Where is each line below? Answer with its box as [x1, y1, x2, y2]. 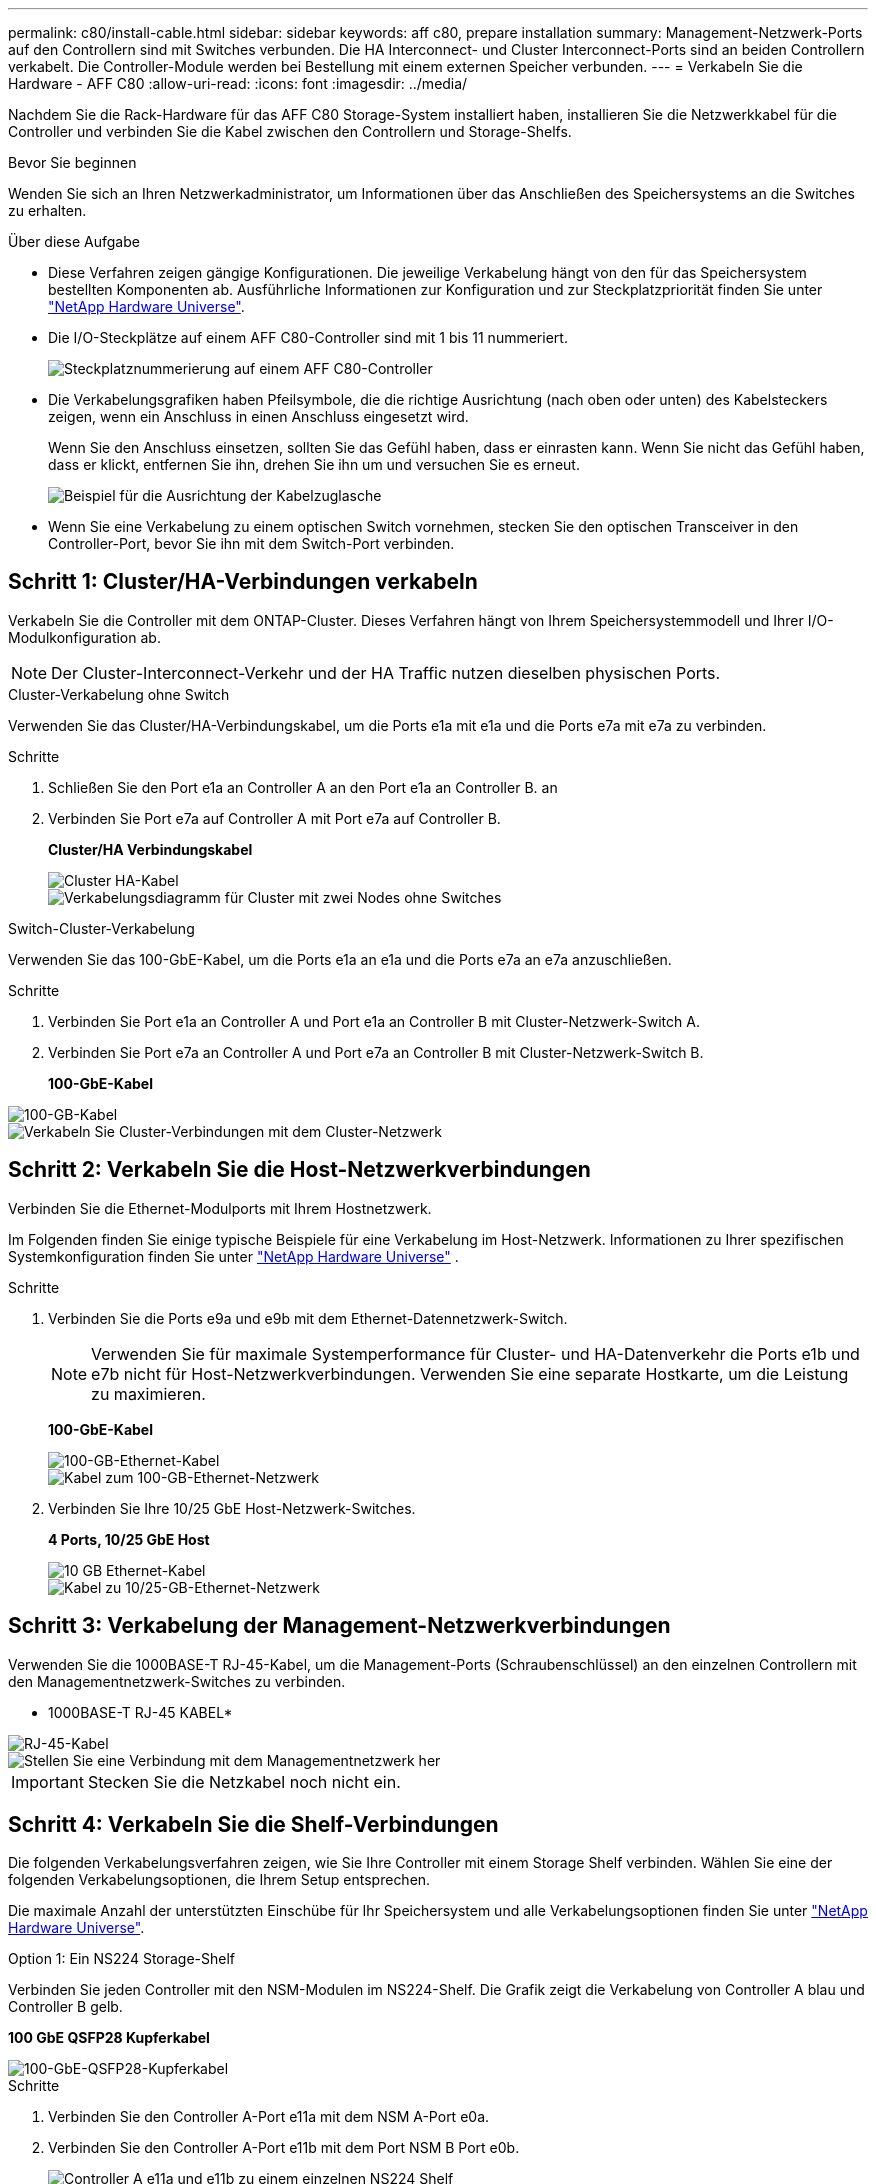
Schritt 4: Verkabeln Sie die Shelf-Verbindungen [8, 1811, 499, 1837]
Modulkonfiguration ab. [8, 628, 161, 646]
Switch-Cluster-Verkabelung [8, 919, 195, 937]
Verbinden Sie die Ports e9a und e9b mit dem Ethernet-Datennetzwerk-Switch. [48, 1309, 568, 1327]
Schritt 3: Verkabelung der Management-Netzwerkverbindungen [8, 1613, 671, 1639]
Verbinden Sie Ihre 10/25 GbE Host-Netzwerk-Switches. [48, 1499, 416, 1517]
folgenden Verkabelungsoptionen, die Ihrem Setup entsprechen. [8, 1871, 431, 1889]
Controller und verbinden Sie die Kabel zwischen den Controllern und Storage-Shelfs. [8, 123, 572, 140]
